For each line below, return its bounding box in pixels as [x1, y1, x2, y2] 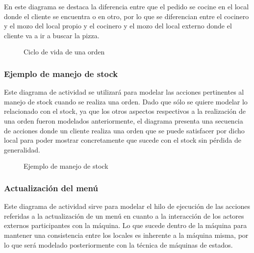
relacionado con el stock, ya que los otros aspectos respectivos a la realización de [4, 106, 246, 116]
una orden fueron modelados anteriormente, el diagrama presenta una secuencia [4, 115, 243, 126]
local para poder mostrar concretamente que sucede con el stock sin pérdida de [4, 135, 241, 145]
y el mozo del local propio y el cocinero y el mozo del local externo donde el [4, 21, 232, 31]
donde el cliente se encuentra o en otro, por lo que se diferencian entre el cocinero [4, 11, 249, 21]
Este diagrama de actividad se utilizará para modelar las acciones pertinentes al [4, 87, 244, 97]
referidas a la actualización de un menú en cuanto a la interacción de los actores [4, 210, 244, 221]
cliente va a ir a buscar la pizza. [4, 30, 100, 40]
